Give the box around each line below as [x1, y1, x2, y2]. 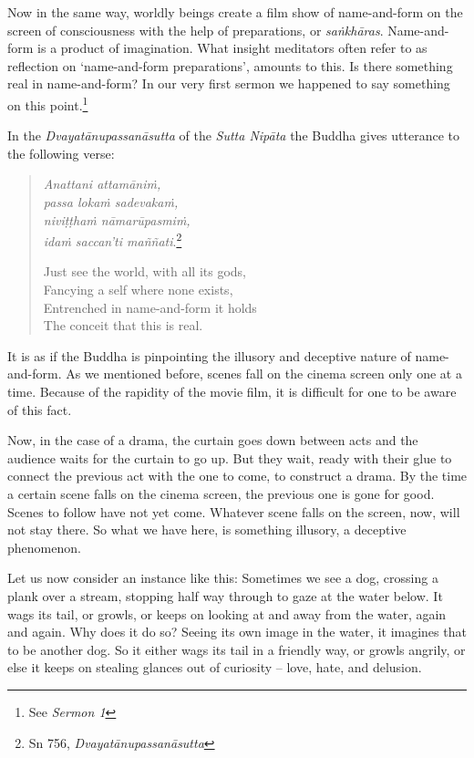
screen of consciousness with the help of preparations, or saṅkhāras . [7, 20, 384, 39]
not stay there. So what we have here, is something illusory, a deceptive [7, 520, 407, 539]
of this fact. [7, 400, 72, 419]
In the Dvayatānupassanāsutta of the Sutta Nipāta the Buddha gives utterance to [7, 126, 459, 145]
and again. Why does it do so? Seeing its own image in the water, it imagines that [7, 622, 467, 641]
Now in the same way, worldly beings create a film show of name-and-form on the [7, 3, 463, 21]
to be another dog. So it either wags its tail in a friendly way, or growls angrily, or [7, 639, 466, 659]
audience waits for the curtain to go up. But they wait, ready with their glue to [7, 448, 452, 467]
